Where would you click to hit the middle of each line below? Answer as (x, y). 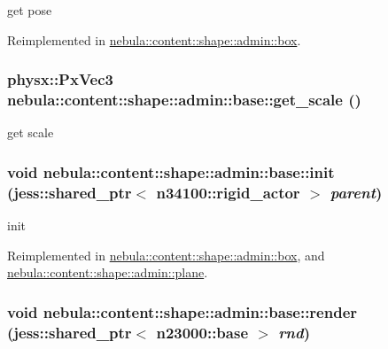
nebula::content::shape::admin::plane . (108, 272)
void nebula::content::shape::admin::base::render (182, 311)
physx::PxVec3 (60, 79)
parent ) (356, 192)
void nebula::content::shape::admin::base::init (171, 171)
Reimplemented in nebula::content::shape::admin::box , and (166, 255)
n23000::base (202, 332)
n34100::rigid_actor (228, 192)
